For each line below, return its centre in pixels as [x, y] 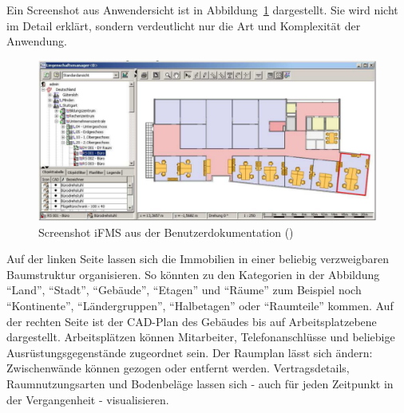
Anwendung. [37, 41]
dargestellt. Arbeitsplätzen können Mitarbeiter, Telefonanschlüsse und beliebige [201, 337]
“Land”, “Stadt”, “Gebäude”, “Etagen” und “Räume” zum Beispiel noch [184, 290]
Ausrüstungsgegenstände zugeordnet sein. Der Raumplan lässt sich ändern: [190, 352]
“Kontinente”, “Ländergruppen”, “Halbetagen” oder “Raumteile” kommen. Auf [200, 305]
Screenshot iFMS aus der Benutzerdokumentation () [166, 232]
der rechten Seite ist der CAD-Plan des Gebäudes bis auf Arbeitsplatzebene [192, 321]
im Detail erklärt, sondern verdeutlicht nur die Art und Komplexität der [184, 25]
